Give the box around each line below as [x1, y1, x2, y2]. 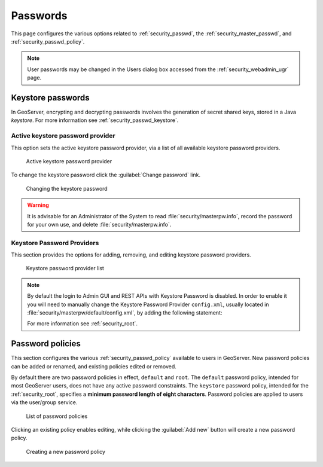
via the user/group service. [11, 399, 78, 406]
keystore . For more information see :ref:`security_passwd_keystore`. [11, 117, 179, 124]
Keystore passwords [11, 93, 90, 103]
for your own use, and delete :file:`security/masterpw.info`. [27, 221, 172, 228]
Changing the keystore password [26, 185, 108, 192]
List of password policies [26, 413, 88, 420]
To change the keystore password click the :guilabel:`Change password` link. [11, 171, 200, 179]
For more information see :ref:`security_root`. [27, 320, 138, 327]
